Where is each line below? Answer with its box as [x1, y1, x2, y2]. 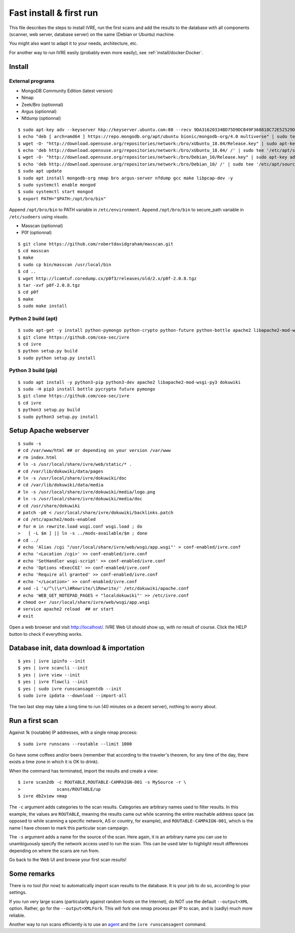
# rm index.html [18, 454, 57, 460]
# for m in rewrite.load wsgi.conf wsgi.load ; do [18, 523, 143, 529]
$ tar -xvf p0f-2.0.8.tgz [18, 282, 81, 288]
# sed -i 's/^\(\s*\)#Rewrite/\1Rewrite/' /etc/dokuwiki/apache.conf [18, 586, 189, 591]
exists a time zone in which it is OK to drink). [9, 759, 99, 765]
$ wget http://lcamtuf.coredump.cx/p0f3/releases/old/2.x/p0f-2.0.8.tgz [18, 276, 197, 281]
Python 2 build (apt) [9, 315, 58, 322]
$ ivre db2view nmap [18, 793, 67, 798]
